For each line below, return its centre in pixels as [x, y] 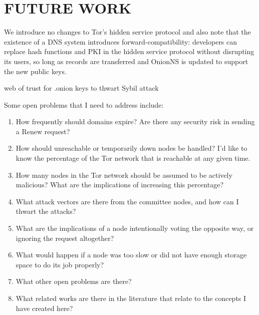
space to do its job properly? [60, 264]
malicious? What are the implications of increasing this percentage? [119, 185]
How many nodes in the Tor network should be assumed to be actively [124, 175]
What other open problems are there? [74, 281]
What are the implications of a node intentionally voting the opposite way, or [135, 228]
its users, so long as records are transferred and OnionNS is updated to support [126, 61]
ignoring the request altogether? [65, 238]
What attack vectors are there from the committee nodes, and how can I [127, 201]
